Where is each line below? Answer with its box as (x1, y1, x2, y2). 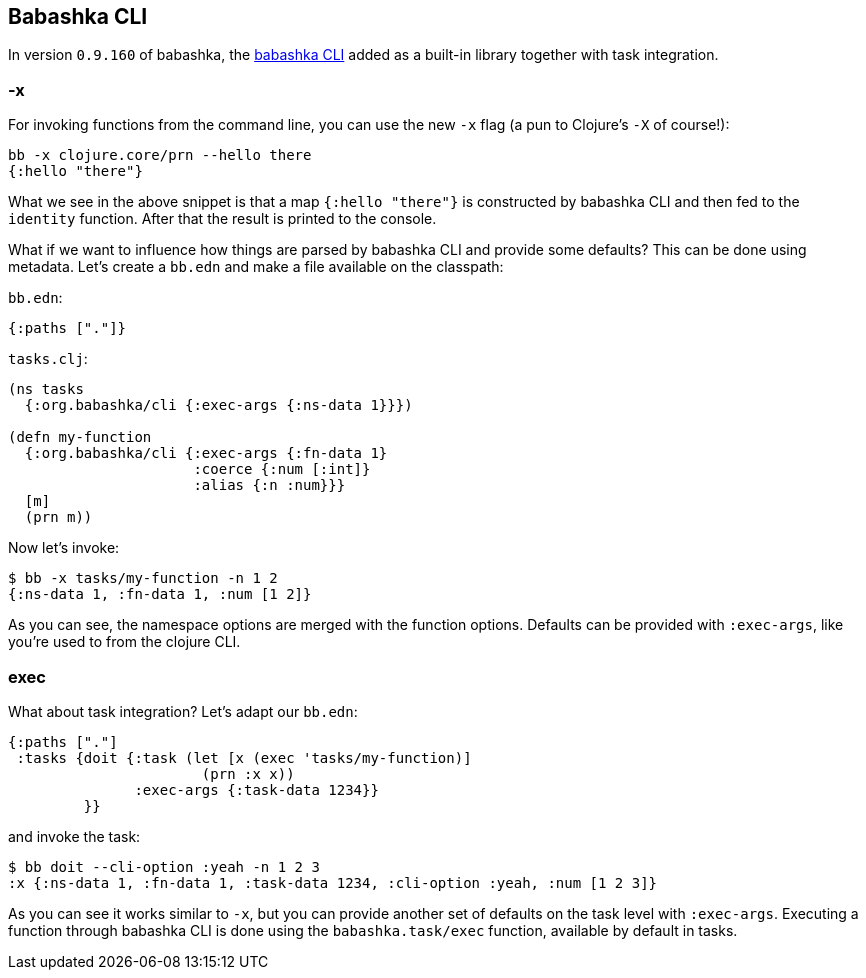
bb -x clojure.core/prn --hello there (8, 147, 312, 164)
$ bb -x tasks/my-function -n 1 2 (8, 570, 278, 587)
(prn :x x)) (201, 765, 295, 782)
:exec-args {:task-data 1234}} (134, 781, 379, 798)
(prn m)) (24, 509, 93, 526)
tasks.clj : (8, 350, 88, 368)
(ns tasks (8, 381, 84, 398)
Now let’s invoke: (8, 539, 120, 557)
